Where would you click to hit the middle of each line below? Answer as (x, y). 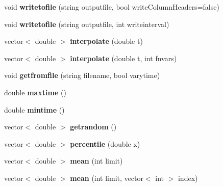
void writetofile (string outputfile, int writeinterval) (87, 24)
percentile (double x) (105, 143)
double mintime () (34, 109)
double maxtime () (35, 92)
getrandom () (93, 127)
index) (188, 178)
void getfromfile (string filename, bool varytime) (82, 75)
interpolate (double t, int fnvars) (123, 58)
